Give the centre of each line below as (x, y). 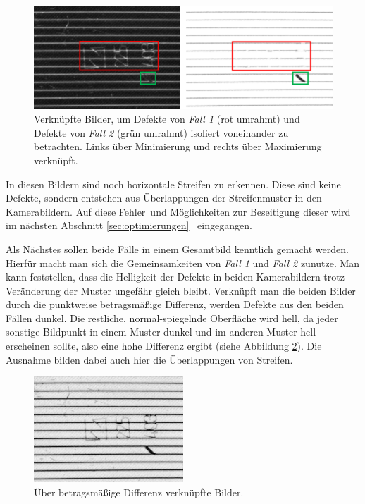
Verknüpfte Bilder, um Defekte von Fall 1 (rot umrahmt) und (167, 119)
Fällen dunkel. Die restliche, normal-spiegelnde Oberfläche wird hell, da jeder (172, 318)
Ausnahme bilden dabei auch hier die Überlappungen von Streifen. (149, 359)
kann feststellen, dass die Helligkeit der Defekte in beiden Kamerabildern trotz (175, 277)
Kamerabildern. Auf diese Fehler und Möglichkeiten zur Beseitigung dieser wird (178, 211)
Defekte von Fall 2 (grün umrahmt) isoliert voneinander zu (161, 132)
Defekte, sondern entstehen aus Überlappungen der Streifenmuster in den (164, 198)
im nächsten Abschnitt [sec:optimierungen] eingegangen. (129, 225)
